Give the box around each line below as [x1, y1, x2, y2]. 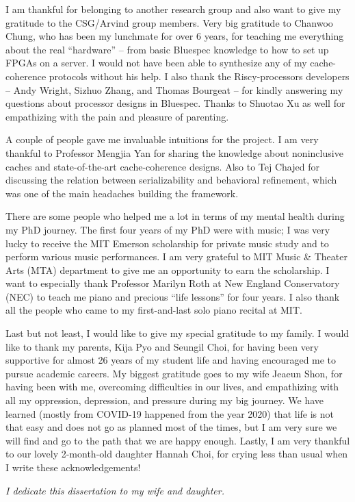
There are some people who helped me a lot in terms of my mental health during [5, 209, 345, 223]
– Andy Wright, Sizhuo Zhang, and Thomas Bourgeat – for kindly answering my [5, 82, 343, 97]
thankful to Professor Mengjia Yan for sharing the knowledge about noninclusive [5, 145, 343, 160]
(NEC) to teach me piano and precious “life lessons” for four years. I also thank [5, 289, 340, 303]
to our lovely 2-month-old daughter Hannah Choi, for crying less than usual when [5, 447, 348, 461]
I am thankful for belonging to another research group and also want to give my [5, 2, 341, 16]
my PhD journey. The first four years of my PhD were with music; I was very [5, 222, 330, 236]
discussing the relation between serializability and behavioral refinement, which [5, 173, 337, 187]
